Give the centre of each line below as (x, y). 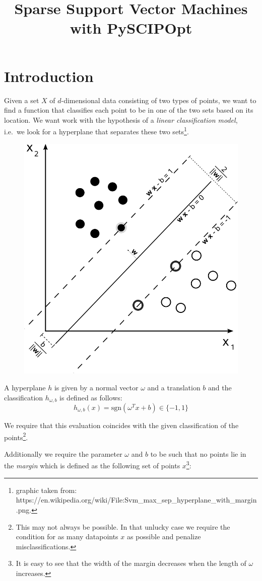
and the (220, 387)
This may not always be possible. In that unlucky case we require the (123, 526)
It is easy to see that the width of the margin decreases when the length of (131, 563)
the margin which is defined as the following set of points (92, 466)
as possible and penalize (164, 536)
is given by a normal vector (96, 387)
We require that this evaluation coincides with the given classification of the (121, 425)
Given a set (22, 100)
